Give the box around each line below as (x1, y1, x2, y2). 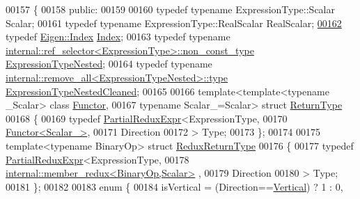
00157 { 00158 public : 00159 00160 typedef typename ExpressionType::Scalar (6, 2, 335, 16)
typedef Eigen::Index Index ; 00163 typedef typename (6, 29, 230, 44)
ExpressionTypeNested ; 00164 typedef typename (6, 56, 212, 71)
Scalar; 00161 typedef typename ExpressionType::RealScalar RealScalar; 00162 (6, 15, 342, 30)
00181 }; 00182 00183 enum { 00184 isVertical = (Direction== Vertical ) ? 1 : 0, (6, 179, 343, 193)
